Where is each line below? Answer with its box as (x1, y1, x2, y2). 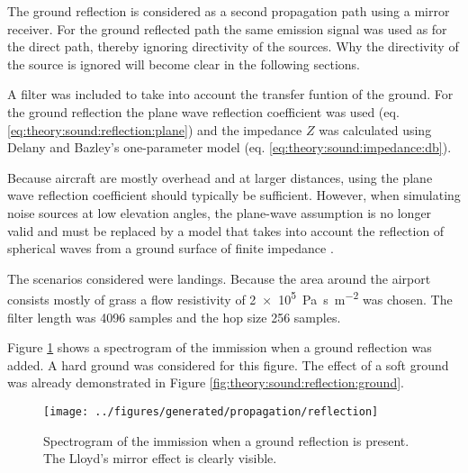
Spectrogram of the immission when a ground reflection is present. (43, 431, 409, 450)
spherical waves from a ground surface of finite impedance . (7, 239, 334, 258)
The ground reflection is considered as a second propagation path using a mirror (7, 2, 450, 20)
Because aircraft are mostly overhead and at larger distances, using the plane (7, 168, 433, 186)
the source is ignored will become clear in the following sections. (7, 54, 360, 73)
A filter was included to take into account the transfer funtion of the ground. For (7, 85, 454, 104)
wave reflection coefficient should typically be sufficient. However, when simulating (7, 186, 461, 205)
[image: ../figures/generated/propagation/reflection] (43, 405, 379, 418)
